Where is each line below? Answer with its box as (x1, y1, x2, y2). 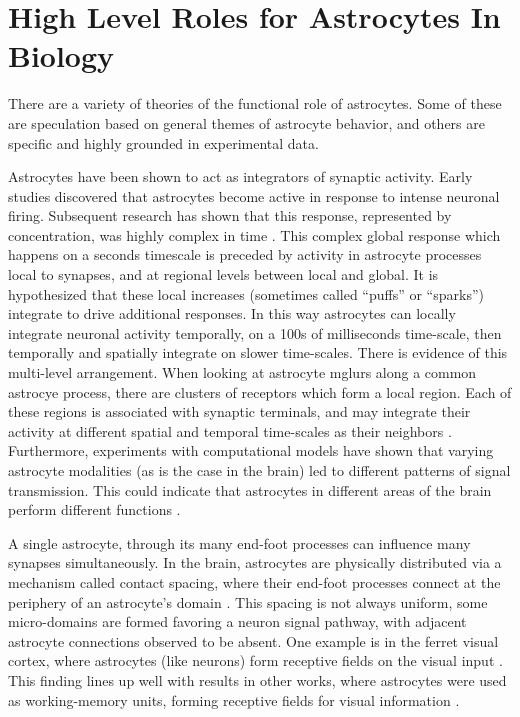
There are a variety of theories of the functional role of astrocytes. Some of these (8, 93, 502, 114)
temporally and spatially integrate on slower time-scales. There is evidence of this (8, 342, 508, 363)
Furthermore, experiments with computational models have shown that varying (8, 440, 494, 461)
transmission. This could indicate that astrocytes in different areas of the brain (8, 479, 492, 500)
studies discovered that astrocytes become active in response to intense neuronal (8, 185, 500, 206)
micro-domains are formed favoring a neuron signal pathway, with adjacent (8, 611, 467, 632)
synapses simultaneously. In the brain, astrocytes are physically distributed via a (8, 552, 502, 573)
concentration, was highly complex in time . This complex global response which (8, 224, 501, 245)
